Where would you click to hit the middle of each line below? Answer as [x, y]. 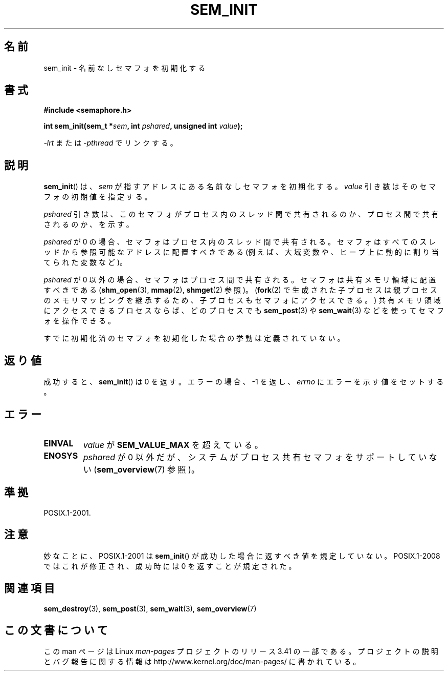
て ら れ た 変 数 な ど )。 [85, 262]
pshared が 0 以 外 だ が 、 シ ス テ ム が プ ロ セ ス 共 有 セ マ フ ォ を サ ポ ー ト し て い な [260, 457]
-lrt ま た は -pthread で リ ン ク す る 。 [110, 143]
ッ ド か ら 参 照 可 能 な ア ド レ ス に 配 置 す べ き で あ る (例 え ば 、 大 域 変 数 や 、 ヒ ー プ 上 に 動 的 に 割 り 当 [241, 252]
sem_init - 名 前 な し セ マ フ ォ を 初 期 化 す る [125, 68]
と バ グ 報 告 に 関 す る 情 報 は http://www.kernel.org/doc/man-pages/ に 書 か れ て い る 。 [202, 662]
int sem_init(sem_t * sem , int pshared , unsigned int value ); [143, 126]
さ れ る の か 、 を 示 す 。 [88, 224]
